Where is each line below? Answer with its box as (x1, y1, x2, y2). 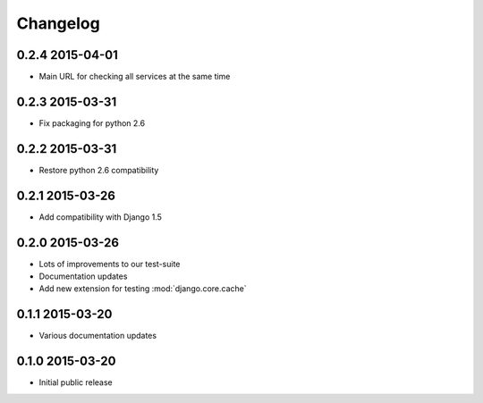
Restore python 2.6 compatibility (38, 164, 159, 175)
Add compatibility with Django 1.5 (38, 211, 163, 222)
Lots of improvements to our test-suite (38, 258, 181, 269)
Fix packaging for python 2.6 (38, 117, 146, 129)
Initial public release (38, 377, 114, 388)
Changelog (16, 13, 100, 33)
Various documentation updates (38, 331, 157, 341)
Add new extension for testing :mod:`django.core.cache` (38, 283, 247, 294)
